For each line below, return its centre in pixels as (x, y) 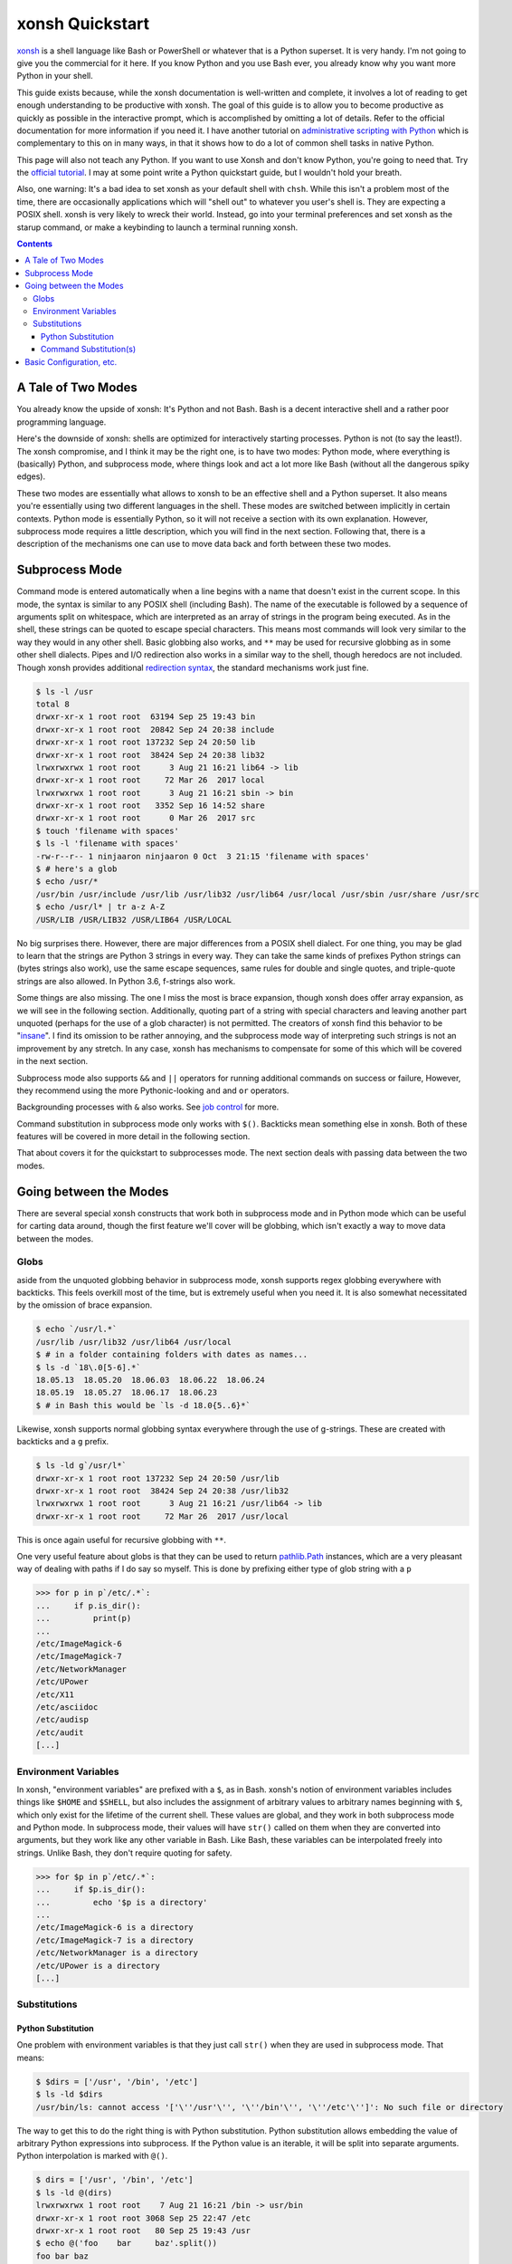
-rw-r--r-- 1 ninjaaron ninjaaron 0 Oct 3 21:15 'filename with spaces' (203, 856)
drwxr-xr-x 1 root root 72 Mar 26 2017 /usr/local (162, 1516)
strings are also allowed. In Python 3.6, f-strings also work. (126, 981)
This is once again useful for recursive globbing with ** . (121, 1540)
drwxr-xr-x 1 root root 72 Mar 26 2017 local (151, 780)
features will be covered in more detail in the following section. (133, 1137)
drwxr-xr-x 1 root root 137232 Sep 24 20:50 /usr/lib (157, 1478)
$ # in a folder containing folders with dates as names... (172, 1355)
